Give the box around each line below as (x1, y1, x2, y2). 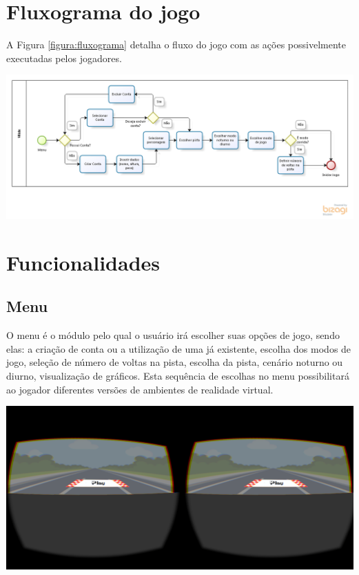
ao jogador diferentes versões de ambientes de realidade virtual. (6, 382, 274, 396)
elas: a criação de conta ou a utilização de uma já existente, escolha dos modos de (6, 341, 351, 355)
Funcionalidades (6, 248, 161, 276)
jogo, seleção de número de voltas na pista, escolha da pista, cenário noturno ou (6, 355, 343, 369)
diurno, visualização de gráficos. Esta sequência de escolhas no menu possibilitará (6, 368, 349, 382)
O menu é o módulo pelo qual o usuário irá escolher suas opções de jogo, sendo (6, 328, 340, 342)
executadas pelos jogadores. (6, 50, 122, 65)
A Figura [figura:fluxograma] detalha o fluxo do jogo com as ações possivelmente (6, 37, 346, 52)
